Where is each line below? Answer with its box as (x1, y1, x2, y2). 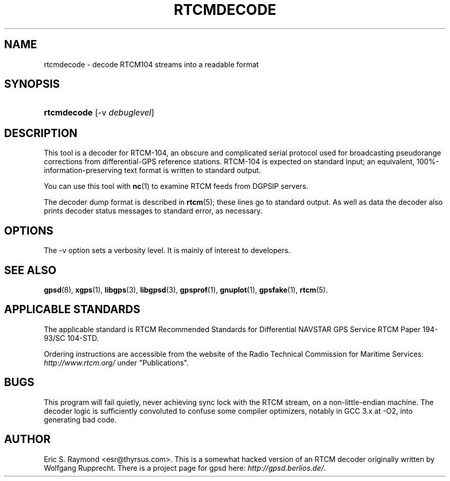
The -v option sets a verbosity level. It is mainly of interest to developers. (44, 246, 291, 255)
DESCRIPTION (4, 126, 78, 140)
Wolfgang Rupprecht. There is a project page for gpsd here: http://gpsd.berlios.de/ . (44, 463, 326, 472)
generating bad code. (44, 415, 117, 424)
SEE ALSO (4, 263, 57, 277)
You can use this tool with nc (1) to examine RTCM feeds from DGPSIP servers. (44, 182, 308, 191)
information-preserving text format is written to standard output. (44, 166, 261, 175)
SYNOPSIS (4, 78, 60, 91)
